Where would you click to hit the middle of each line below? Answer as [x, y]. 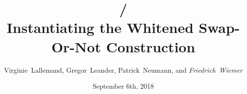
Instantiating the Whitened [100, 27]
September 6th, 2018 [123, 86]
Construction [151, 46]
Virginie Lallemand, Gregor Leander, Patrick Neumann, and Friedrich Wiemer [123, 70]
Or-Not [76, 46]
